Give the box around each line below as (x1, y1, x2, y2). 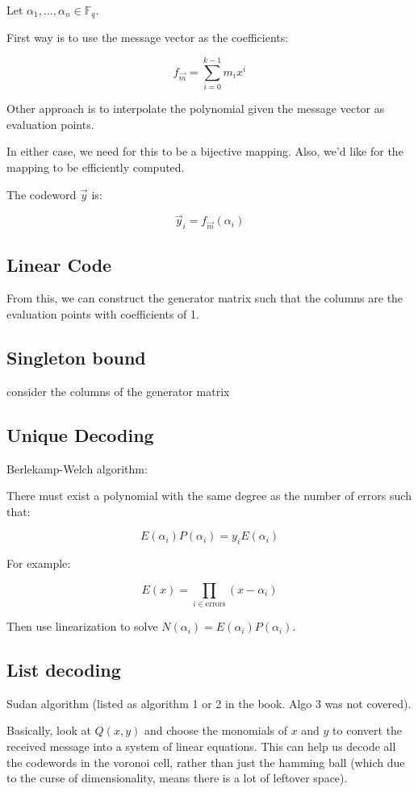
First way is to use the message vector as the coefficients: (6, 29, 289, 46)
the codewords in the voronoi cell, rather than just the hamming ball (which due (6, 753, 405, 770)
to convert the (332, 722, 403, 739)
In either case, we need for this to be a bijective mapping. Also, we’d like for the (6, 143, 403, 160)
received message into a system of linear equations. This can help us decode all (6, 738, 396, 755)
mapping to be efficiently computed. (6, 158, 185, 175)
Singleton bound (6, 344, 146, 369)
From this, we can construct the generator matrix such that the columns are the (6, 290, 403, 306)
